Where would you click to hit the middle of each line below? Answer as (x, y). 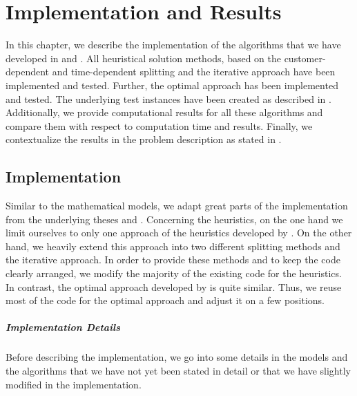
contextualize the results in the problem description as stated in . (144, 139)
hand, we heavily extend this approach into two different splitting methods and (173, 246)
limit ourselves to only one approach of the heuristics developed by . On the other (179, 233)
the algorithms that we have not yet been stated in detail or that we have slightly (178, 370)
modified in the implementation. (74, 384)
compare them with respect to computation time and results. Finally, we (159, 125)
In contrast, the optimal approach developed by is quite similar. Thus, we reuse (174, 286)
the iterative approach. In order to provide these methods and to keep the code (173, 260)
